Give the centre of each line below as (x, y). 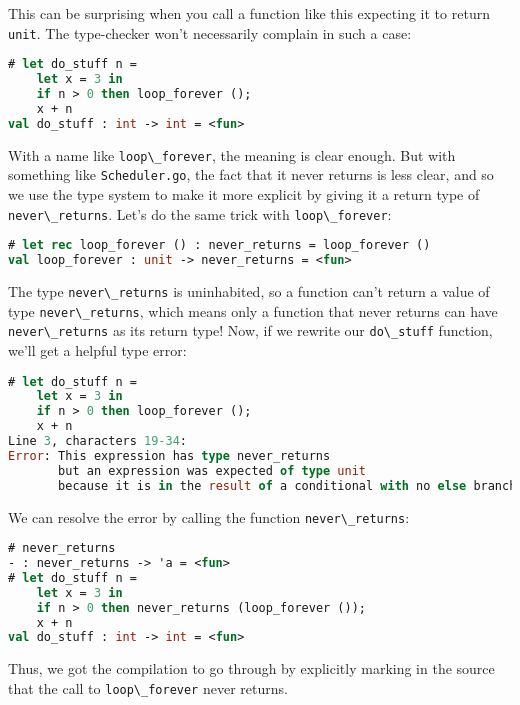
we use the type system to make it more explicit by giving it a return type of (244, 193)
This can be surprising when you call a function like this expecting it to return (249, 13)
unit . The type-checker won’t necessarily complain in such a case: (210, 32)
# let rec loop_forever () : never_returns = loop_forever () (219, 245)
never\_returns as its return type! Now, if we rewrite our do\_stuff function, (250, 330)
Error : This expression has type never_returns (169, 455)
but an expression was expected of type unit (212, 470)
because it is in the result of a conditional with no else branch (287, 485)
